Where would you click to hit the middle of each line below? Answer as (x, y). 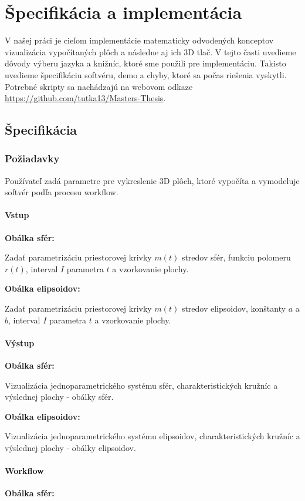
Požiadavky (32, 158)
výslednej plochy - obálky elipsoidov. (70, 447)
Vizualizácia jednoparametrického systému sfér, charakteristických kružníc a (141, 385)
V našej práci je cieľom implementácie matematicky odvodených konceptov (139, 40)
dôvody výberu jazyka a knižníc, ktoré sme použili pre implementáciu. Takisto (145, 63)
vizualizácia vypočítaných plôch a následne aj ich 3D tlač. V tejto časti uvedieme (150, 51)
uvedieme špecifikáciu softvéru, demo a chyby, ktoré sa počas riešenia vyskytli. (146, 74)
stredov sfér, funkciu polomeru (236, 257)
